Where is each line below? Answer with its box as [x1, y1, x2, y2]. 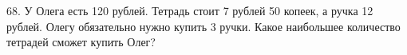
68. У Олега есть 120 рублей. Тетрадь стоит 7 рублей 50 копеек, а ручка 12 [6, 2, 373, 18]
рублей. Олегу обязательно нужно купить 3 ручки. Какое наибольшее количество [6, 18, 401, 34]
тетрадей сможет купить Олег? [6, 33, 156, 50]
